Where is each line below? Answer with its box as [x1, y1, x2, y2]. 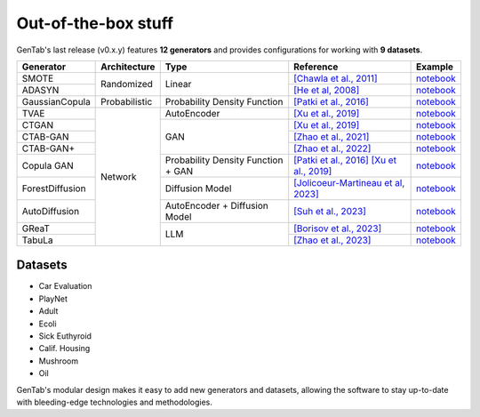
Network [100, 170, 137, 182]
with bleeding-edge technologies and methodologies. [16, 397, 213, 407]
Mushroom [38, 356, 79, 366]
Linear [164, 78, 192, 91]
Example [416, 60, 453, 73]
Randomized [100, 78, 153, 91]
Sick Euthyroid [38, 331, 92, 341]
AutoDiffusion [21, 204, 80, 217]
